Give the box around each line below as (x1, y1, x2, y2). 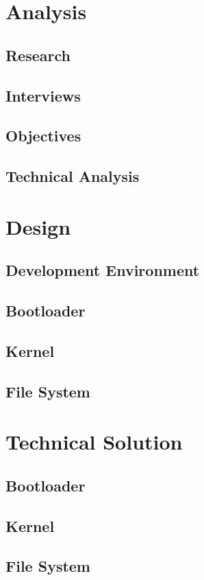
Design (5, 212, 71, 240)
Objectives (5, 125, 81, 146)
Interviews (5, 84, 81, 106)
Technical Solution (5, 428, 183, 456)
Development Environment (5, 259, 200, 281)
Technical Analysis (5, 165, 140, 187)
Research (5, 44, 71, 65)
